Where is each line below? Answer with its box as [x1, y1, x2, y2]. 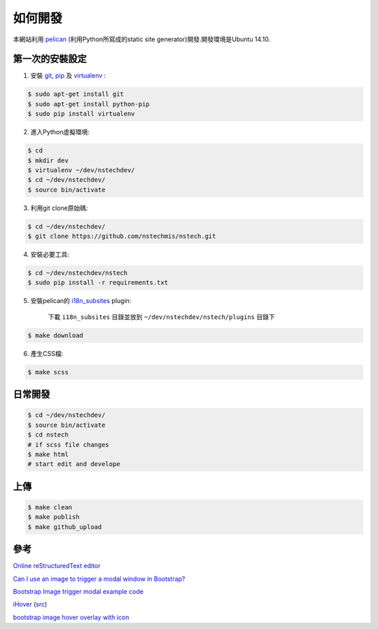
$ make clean [27, 503, 73, 511]
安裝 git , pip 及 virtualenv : [30, 71, 106, 80]
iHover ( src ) [13, 600, 48, 609]
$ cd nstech [27, 431, 69, 439]
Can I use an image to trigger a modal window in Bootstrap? [13, 574, 185, 583]
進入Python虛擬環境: [30, 128, 90, 136]
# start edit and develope [27, 460, 120, 468]
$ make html [27, 450, 69, 458]
